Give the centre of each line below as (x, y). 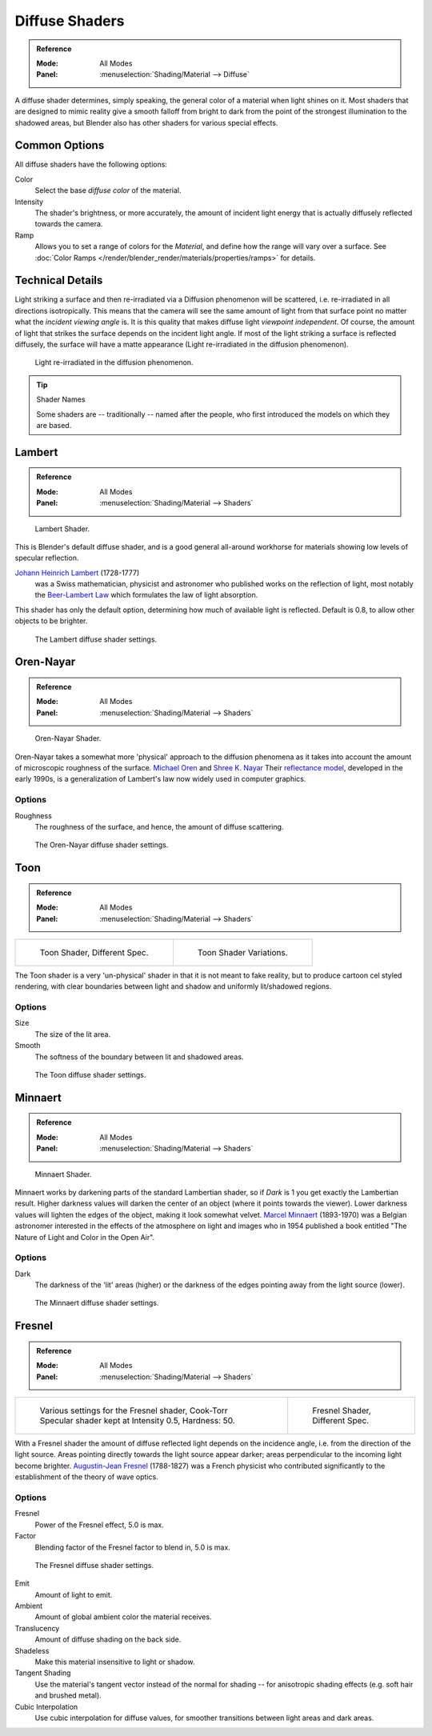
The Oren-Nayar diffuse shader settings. (102, 845)
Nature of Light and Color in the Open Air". (85, 1237)
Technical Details (59, 280)
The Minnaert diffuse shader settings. (97, 1303)
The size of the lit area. (73, 1034)
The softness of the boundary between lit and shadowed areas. (139, 1057)
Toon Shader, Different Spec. (94, 952)
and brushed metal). (68, 1695)
